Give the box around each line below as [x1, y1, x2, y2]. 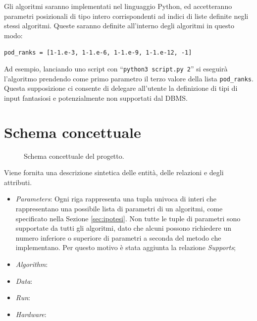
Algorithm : [15, 259, 48, 269]
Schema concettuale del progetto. [24, 150, 124, 161]
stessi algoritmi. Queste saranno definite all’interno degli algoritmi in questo [4, 20, 234, 31]
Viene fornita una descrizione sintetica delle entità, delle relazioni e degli [4, 167, 224, 178]
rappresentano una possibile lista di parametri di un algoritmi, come [15, 203, 223, 214]
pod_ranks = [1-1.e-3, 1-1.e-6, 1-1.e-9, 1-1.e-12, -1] [4, 49, 192, 57]
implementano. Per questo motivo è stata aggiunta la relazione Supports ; [15, 242, 236, 253]
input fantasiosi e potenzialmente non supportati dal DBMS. [4, 92, 188, 103]
